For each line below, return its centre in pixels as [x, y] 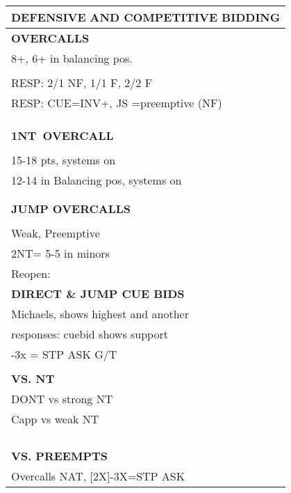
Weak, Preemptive [56, 233]
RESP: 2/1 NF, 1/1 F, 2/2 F [82, 83]
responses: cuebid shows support [90, 334]
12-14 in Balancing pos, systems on [97, 180]
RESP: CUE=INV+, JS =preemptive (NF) [117, 103]
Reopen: [31, 273]
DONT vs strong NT [62, 399]
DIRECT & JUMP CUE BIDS [98, 294]
